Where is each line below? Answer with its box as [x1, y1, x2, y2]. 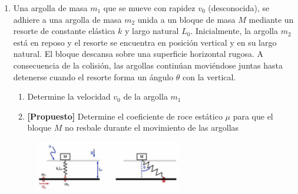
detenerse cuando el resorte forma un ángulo [13, 70, 174, 83]
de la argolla [123, 90, 168, 103]
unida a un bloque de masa [137, 13, 236, 25]
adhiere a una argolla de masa [13, 13, 122, 25]
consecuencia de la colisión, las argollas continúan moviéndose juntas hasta [13, 59, 283, 71]
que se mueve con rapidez [103, 2, 196, 13]
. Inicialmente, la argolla [190, 25, 278, 37]
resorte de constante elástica [13, 25, 115, 37]
